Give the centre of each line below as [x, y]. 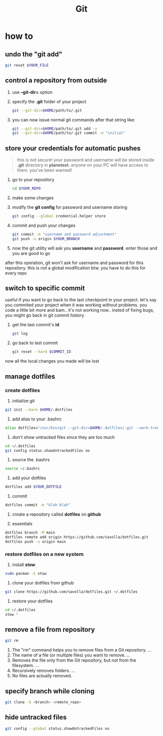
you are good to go [31, 253]
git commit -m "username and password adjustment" [64, 234]
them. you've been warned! [44, 170]
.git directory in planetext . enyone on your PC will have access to [82, 165]
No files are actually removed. [42, 676]
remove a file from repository [50, 629]
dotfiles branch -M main [30, 533]
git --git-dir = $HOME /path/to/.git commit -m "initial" [69, 133]
